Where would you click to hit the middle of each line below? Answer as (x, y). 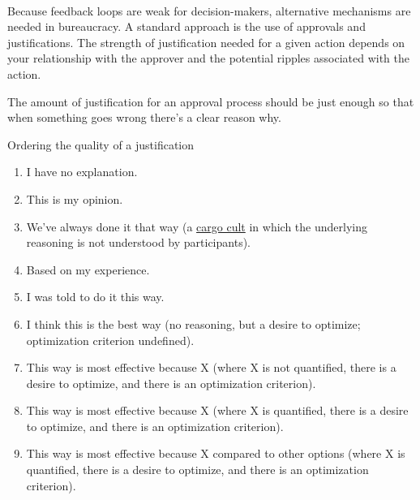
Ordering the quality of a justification (101, 144)
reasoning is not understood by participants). (138, 242)
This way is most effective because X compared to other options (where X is (216, 453)
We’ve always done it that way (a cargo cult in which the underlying (197, 226)
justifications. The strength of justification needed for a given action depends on (206, 42)
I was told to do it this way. (95, 297)
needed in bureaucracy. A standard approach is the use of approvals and (186, 26)
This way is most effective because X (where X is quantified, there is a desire (217, 410)
